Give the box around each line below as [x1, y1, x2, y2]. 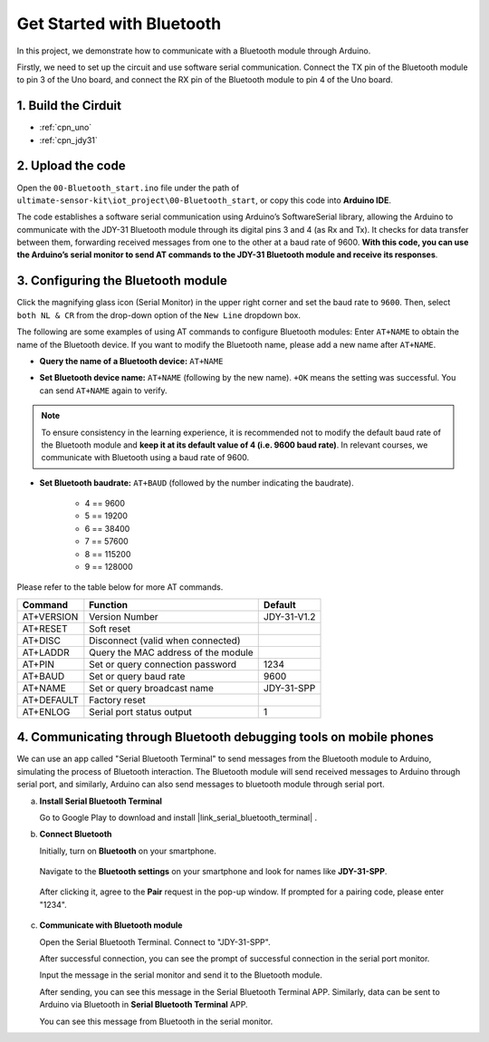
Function [89, 598, 129, 611]
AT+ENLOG [22, 705, 71, 718]
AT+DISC [22, 634, 61, 647]
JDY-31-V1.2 [263, 610, 316, 622]
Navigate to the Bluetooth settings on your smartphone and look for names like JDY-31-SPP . [39, 866, 388, 877]
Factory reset [89, 693, 146, 706]
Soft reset [89, 622, 131, 634]
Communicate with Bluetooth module [39, 920, 183, 931]
